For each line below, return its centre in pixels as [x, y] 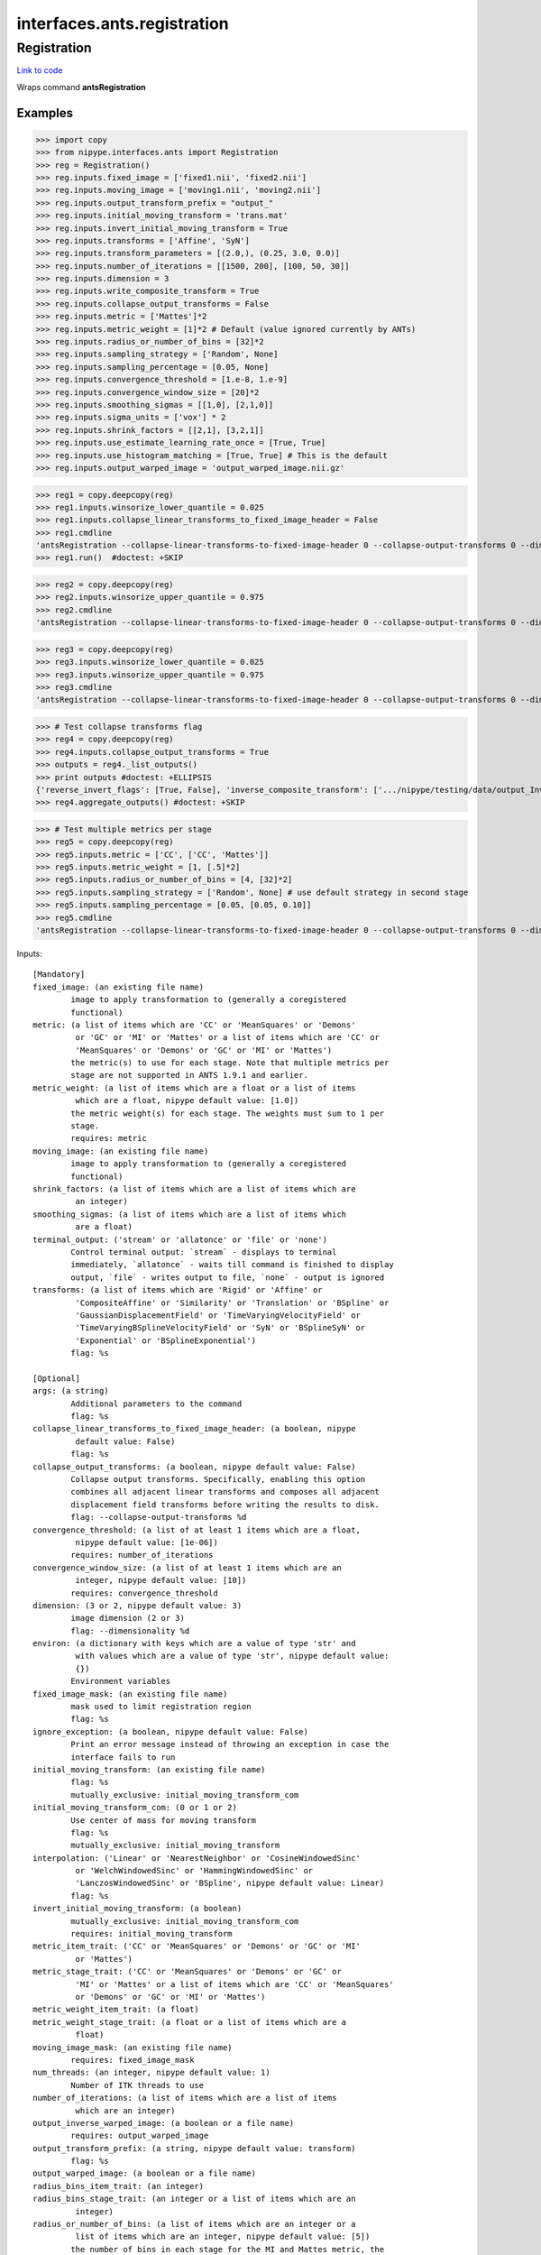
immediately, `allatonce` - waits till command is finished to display [232, 1265]
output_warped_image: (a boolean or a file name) [145, 2173]
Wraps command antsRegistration [81, 87]
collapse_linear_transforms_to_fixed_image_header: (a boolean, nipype [194, 1429]
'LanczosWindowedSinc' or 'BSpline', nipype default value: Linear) [230, 1883]
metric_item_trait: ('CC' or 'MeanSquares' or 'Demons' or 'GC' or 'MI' [197, 1947]
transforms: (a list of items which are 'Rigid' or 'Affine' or [178, 1290]
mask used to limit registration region [161, 1707]
